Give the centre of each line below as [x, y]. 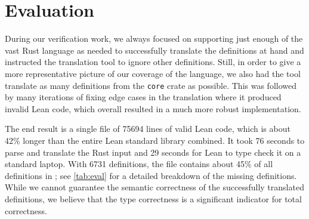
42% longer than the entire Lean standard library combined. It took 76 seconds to [155, 140]
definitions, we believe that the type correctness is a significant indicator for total [153, 198]
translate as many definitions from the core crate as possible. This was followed [151, 85]
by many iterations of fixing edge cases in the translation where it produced [143, 97]
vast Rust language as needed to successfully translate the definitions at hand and [154, 50]
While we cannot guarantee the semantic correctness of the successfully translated [154, 187]
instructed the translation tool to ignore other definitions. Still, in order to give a [153, 62]
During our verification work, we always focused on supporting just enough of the [154, 38]
